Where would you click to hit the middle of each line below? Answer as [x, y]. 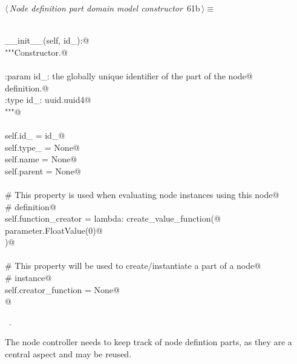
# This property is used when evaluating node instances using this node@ [142, 194]
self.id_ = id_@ [35, 135]
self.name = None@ [41, 159]
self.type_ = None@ [42, 147]
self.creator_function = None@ [62, 289]
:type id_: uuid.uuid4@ [48, 100]
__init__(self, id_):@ [47, 40]
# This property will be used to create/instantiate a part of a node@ [133, 266]
